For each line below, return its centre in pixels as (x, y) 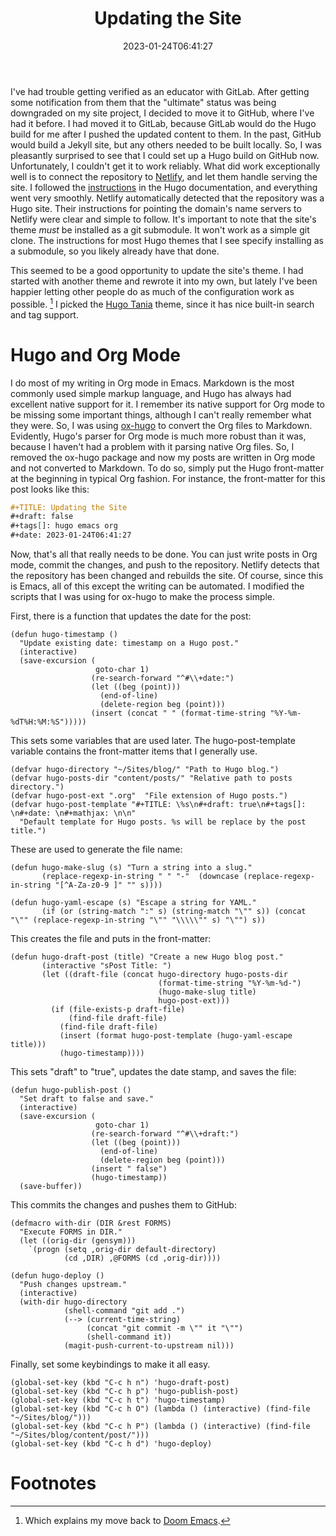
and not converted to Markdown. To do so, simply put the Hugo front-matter (167, 468)
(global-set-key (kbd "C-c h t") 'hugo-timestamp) (118, 1400)
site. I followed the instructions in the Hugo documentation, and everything (164, 187)
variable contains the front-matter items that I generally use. (134, 751)
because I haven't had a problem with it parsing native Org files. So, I (152, 446)
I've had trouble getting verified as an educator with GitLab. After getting (160, 91)
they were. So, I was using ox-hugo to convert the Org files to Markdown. (161, 425)
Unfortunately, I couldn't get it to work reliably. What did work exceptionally (165, 166)
